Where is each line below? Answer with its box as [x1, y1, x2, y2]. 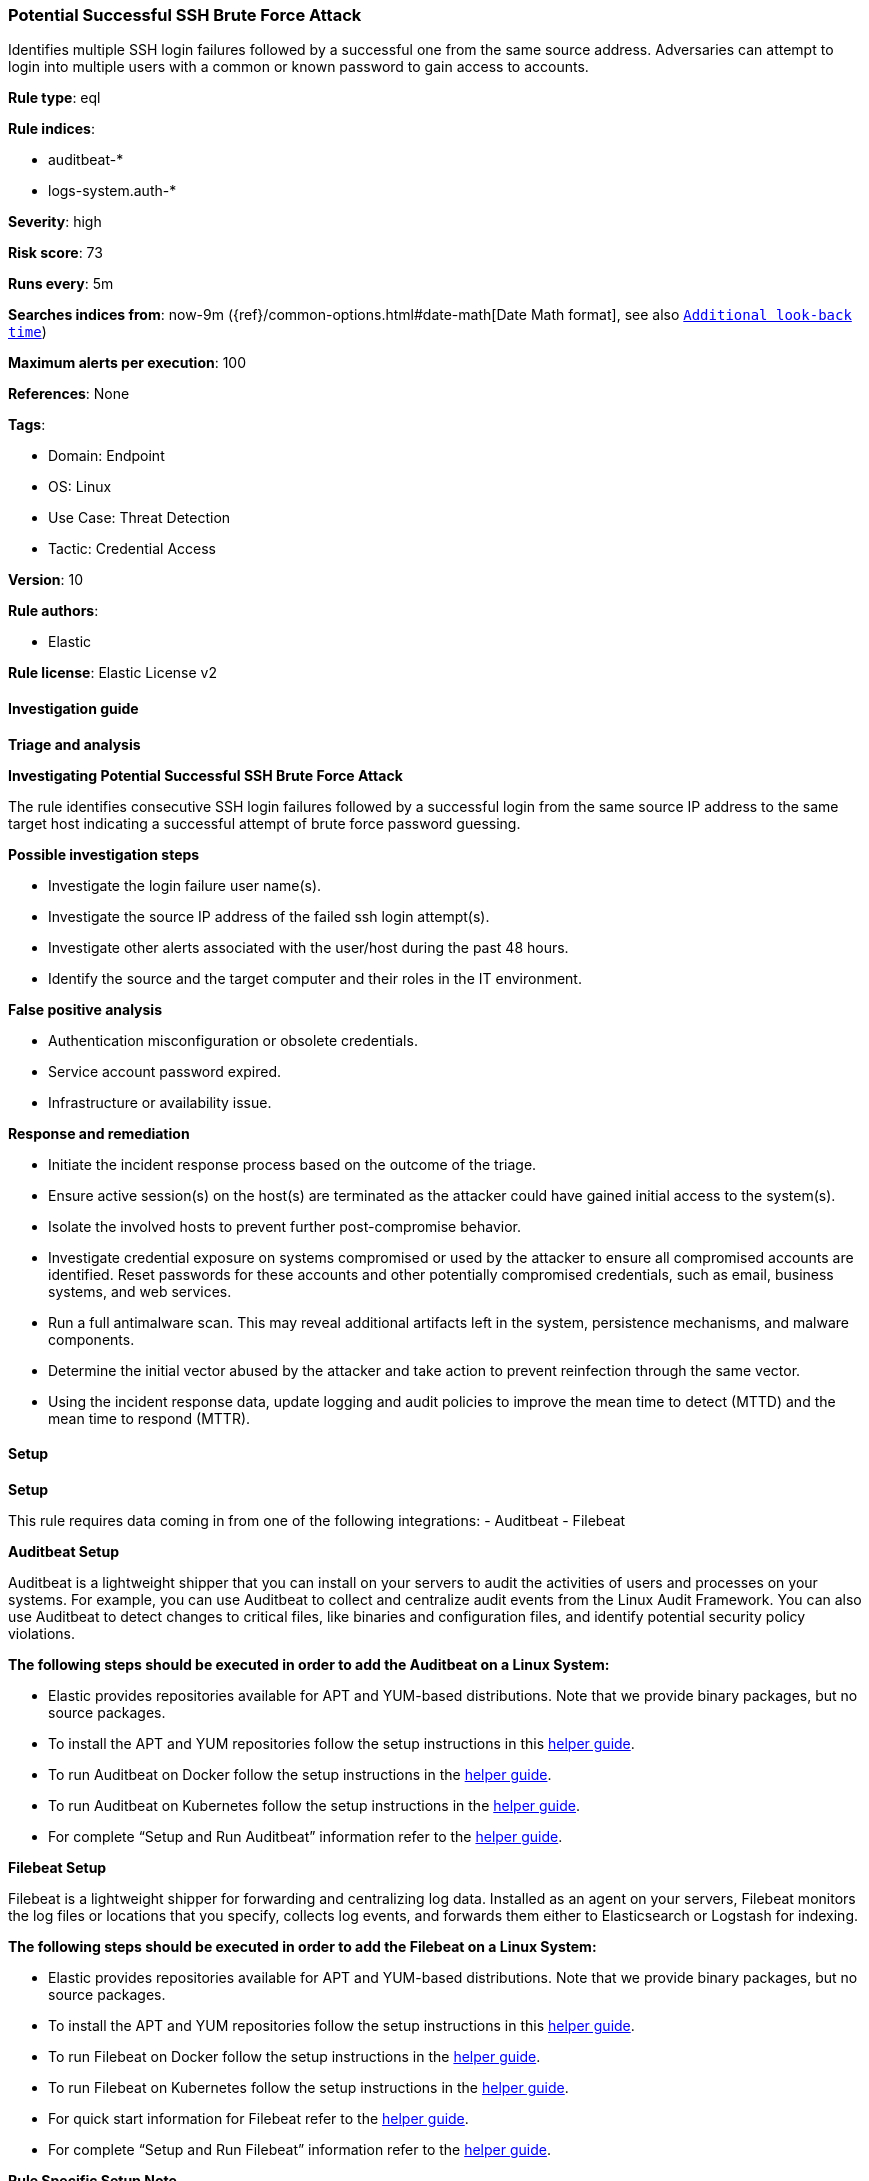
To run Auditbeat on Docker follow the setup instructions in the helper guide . [48, 1765, 552, 1783]
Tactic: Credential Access [48, 540, 216, 558]
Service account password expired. [48, 1062, 282, 1080]
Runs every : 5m [8, 275, 114, 293]
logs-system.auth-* [48, 182, 177, 200]
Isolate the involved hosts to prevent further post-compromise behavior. [48, 1217, 521, 1235]
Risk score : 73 [8, 244, 103, 262]
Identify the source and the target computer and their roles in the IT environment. [48, 969, 582, 987]
